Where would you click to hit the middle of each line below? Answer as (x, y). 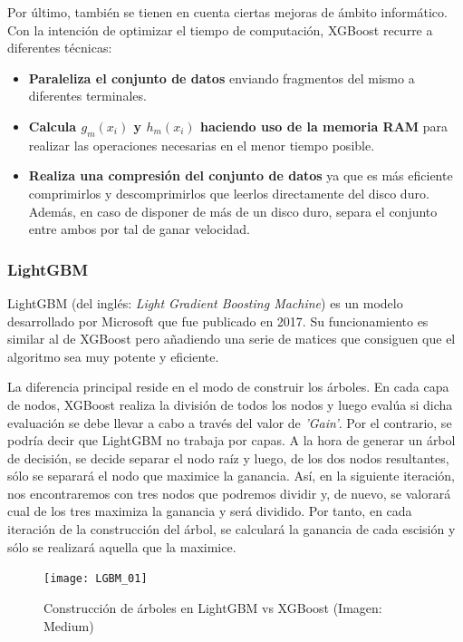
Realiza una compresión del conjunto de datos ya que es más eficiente (241, 175)
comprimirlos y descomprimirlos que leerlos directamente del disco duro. (229, 193)
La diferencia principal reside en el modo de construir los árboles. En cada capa (228, 387)
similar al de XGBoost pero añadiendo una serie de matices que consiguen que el (231, 339)
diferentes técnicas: (60, 48)
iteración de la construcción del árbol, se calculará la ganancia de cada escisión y (231, 529)
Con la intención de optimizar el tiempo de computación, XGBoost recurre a (220, 29)
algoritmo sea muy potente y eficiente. (113, 356)
